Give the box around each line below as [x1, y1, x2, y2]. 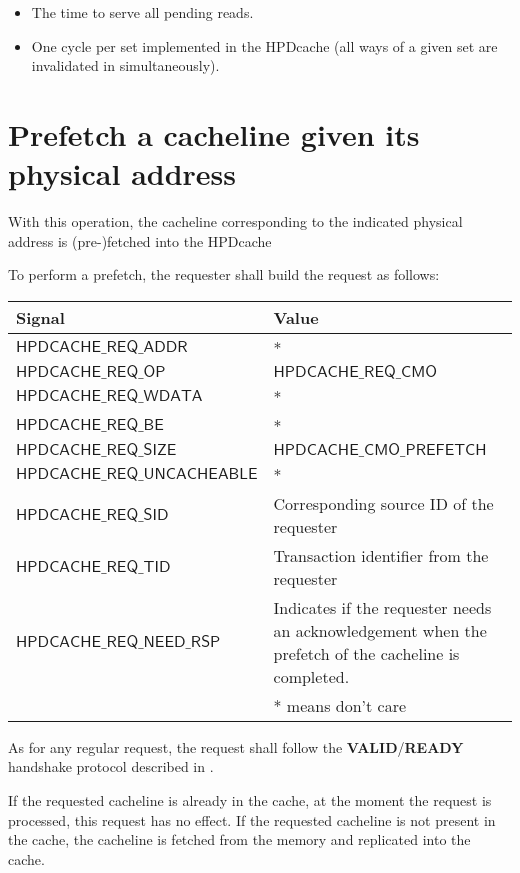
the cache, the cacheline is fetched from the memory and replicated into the [8, 829, 471, 850]
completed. [273, 664, 350, 688]
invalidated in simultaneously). [31, 55, 220, 76]
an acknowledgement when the [273, 618, 487, 642]
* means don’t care [273, 693, 407, 717]
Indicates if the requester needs [273, 595, 492, 619]
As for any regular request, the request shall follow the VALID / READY [8, 736, 464, 757]
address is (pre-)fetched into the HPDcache [8, 230, 272, 251]
